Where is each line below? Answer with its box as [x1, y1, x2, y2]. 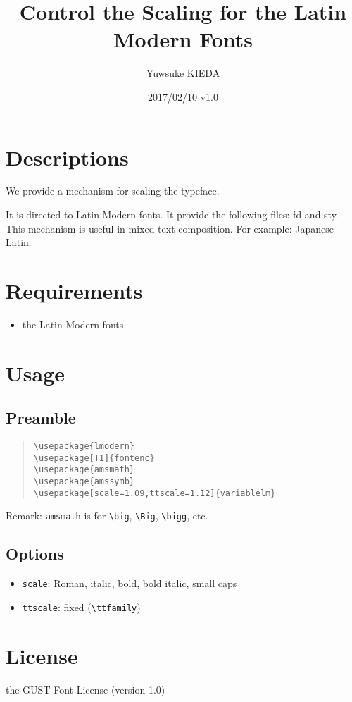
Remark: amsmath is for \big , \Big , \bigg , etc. [6, 508, 208, 523]
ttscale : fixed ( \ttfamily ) [22, 599, 141, 614]
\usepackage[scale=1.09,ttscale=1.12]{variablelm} [33, 488, 276, 498]
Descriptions [6, 142, 129, 171]
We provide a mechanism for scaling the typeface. [6, 183, 220, 198]
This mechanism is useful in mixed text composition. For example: [6, 221, 292, 235]
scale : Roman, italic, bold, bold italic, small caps [22, 576, 237, 591]
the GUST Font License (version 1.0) [6, 682, 165, 696]
